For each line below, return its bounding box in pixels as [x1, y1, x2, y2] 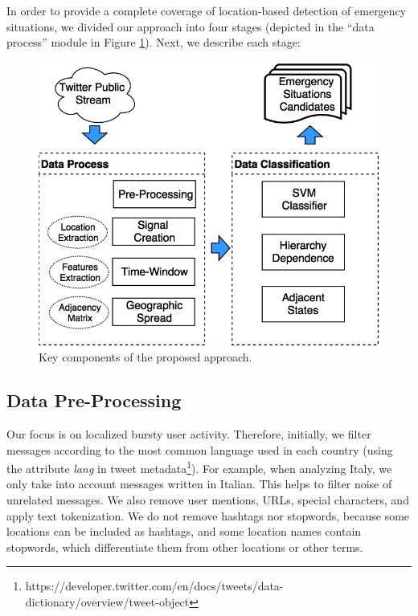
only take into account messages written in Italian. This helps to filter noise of [6, 475, 392, 492]
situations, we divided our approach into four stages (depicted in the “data [6, 18, 375, 35]
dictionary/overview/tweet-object [25, 593, 190, 610]
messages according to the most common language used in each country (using [6, 441, 393, 458]
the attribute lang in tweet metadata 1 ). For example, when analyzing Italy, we [6, 458, 392, 476]
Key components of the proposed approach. [39, 349, 252, 365]
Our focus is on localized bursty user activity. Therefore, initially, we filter [6, 425, 371, 442]
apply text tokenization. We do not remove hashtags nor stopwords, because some [6, 507, 410, 524]
